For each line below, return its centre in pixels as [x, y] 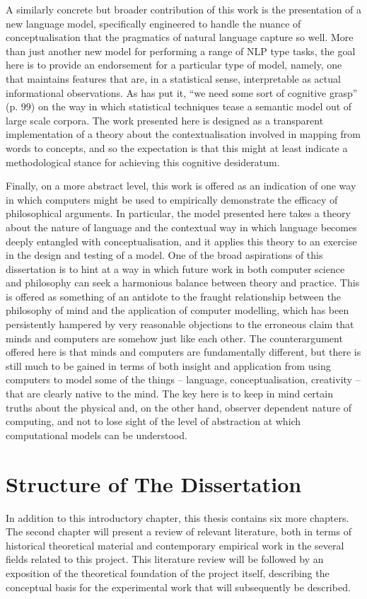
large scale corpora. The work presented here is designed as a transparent [165, 120]
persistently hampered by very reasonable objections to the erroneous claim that [180, 324]
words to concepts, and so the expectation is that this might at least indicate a [177, 147]
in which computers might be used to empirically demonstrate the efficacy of [172, 199]
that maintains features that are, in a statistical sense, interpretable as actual [173, 78]
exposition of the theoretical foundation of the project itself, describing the [168, 572]
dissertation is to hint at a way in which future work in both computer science [175, 268]
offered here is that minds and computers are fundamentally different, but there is [183, 352]
